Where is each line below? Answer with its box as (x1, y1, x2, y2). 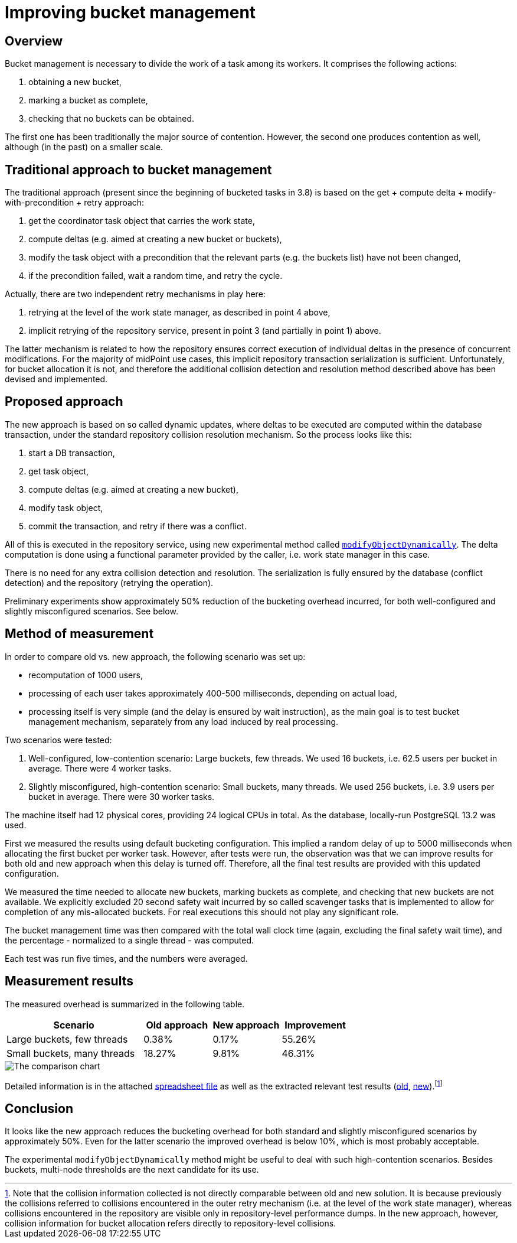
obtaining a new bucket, (28, 77, 122, 87)
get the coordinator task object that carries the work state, (28, 216, 255, 226)
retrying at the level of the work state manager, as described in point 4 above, (28, 307, 331, 318)
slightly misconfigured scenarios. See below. (5, 606, 178, 616)
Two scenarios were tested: (5, 734, 112, 745)
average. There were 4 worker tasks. (28, 763, 172, 773)
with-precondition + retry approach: (5, 197, 145, 208)
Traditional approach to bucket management (5, 162, 272, 177)
